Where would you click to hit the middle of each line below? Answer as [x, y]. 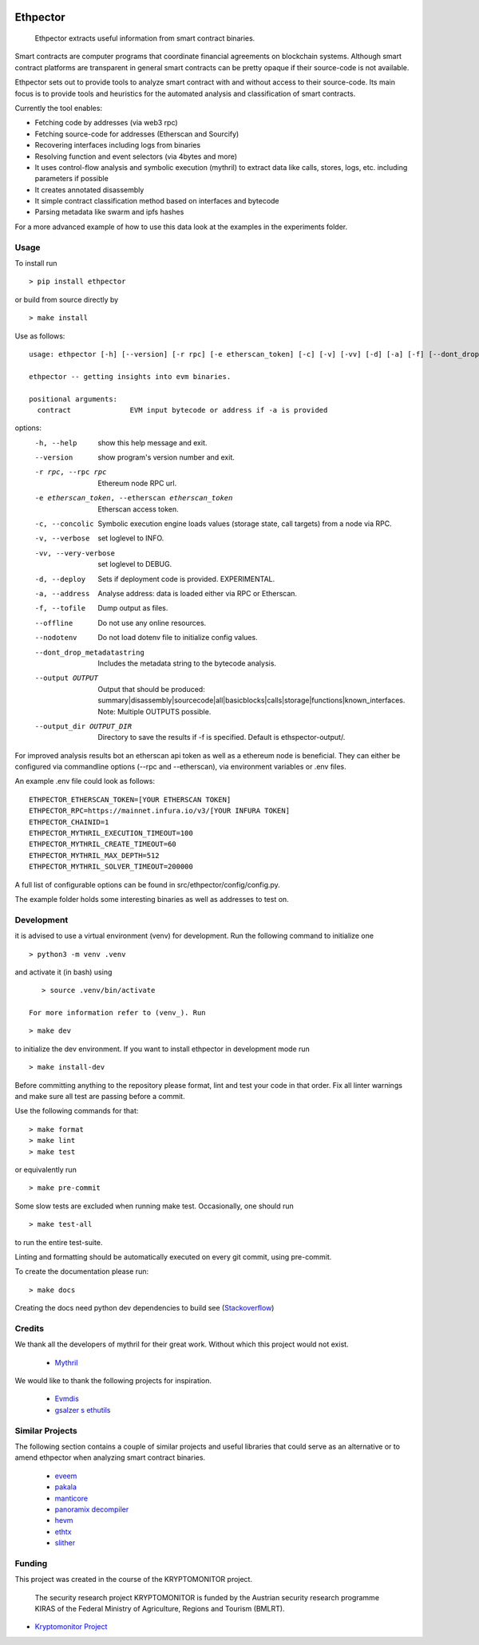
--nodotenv [56, 638]
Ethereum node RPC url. [137, 483]
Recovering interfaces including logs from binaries [118, 145]
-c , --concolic [65, 524]
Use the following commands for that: [77, 1111]
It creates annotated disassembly [89, 190]
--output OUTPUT [67, 678]
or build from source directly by [67, 299]
